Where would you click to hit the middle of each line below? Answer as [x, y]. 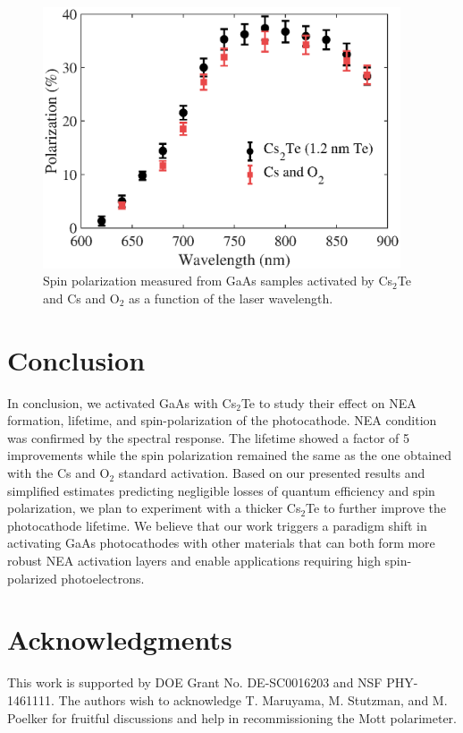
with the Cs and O [59, 473]
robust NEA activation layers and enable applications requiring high [194, 561]
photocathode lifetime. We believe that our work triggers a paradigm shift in [217, 525]
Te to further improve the [376, 508]
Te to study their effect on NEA [328, 402]
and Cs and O [81, 298]
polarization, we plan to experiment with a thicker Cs [154, 508]
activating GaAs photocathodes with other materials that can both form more [221, 543]
